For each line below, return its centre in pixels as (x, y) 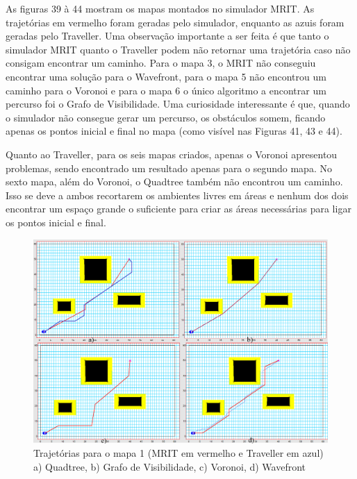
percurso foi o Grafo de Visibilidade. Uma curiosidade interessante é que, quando (178, 104)
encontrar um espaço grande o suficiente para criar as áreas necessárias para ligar (178, 209)
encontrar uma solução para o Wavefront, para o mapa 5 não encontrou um (166, 76)
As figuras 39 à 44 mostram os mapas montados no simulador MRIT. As (160, 8)
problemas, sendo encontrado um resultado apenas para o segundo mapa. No (169, 168)
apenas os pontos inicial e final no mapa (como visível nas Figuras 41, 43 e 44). (174, 131)
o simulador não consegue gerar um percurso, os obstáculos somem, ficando (166, 117)
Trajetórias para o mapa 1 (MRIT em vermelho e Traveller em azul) (178, 453)
